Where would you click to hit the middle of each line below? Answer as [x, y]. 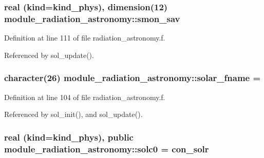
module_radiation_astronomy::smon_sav [92, 18]
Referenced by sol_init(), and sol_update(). [73, 114]
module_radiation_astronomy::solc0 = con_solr [107, 149]
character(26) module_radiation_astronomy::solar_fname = [133, 78]
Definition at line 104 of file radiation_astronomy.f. [85, 97]
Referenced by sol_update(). [49, 55]
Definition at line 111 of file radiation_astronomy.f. [85, 38]
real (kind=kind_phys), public [69, 137]
